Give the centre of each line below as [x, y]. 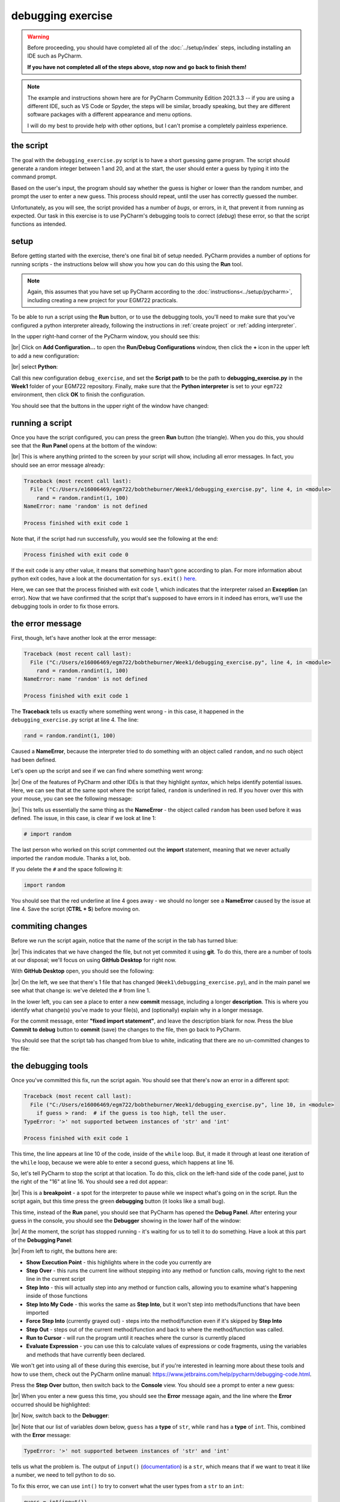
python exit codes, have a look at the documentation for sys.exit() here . [104, 579]
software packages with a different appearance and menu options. [110, 115]
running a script [41, 423]
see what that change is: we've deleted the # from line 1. [81, 991]
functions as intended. [39, 224]
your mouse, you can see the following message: [72, 798]
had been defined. [34, 759]
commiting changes [49, 926]
